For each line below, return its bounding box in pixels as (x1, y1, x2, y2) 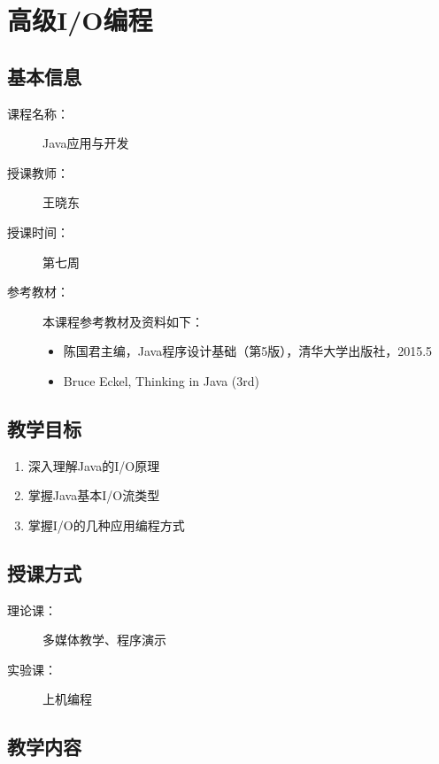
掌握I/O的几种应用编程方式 (27, 515, 185, 534)
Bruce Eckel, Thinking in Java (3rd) (63, 371, 259, 390)
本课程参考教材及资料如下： (42, 312, 204, 330)
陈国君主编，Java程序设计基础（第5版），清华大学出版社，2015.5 (63, 342, 433, 360)
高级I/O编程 (7, 2, 153, 38)
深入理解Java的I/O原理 (27, 456, 160, 475)
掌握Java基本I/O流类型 (27, 486, 160, 505)
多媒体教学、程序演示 (42, 630, 166, 649)
